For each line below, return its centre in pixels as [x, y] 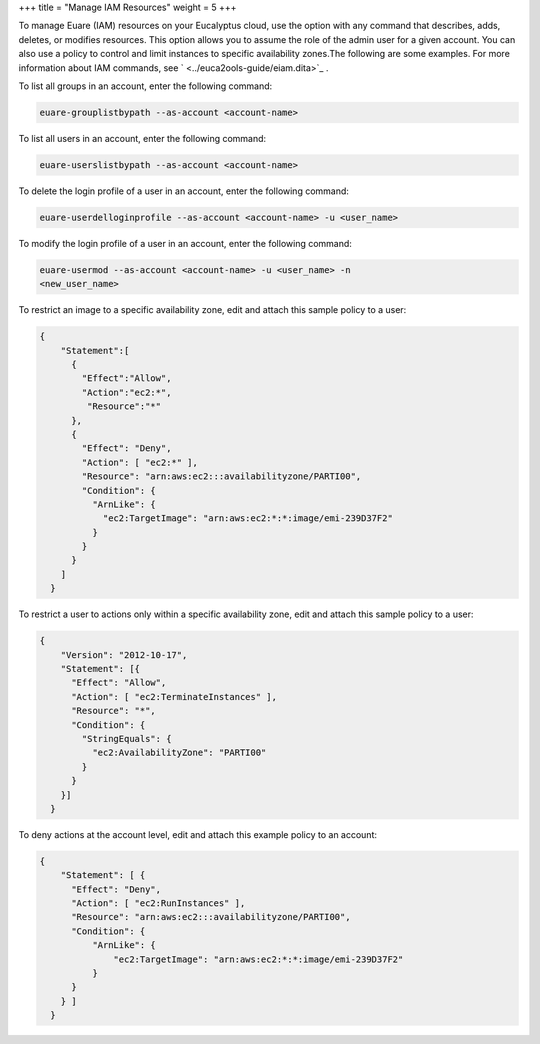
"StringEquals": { [126, 738]
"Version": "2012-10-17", [124, 654]
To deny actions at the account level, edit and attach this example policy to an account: [198, 834]
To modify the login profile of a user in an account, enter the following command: [185, 243]
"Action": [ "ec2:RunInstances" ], [158, 903]
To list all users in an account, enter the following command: [142, 138]
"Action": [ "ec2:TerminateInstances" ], [174, 696]
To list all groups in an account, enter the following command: [145, 86]
